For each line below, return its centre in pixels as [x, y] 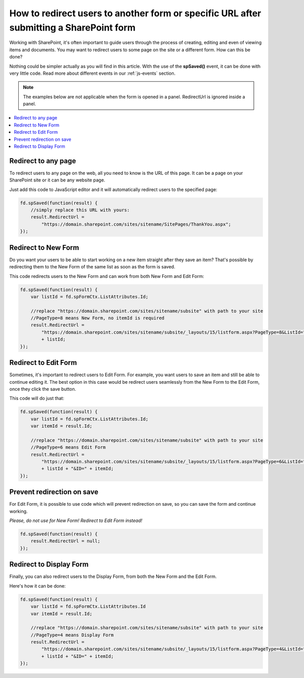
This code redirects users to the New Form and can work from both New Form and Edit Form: [107, 276]
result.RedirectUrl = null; [66, 541]
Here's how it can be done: [37, 586]
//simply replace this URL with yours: [80, 210]
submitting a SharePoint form [72, 27]
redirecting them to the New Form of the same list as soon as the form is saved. [92, 267]
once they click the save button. [43, 389]
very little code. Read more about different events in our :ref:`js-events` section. [92, 73]
